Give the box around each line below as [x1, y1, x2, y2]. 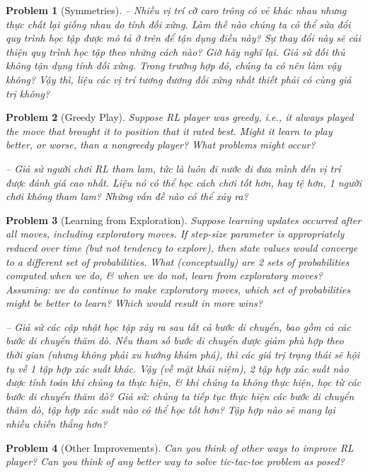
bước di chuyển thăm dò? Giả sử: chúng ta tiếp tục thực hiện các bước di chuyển [6, 388, 355, 403]
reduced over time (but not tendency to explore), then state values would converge [6, 240, 358, 255]
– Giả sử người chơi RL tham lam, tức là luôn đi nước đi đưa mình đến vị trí [6, 160, 341, 175]
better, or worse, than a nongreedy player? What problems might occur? [6, 137, 316, 152]
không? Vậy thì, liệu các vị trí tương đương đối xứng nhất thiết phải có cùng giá [6, 71, 352, 86]
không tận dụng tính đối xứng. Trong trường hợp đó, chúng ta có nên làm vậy [6, 58, 342, 73]
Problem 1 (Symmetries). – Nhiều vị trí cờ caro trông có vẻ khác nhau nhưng [6, 3, 347, 17]
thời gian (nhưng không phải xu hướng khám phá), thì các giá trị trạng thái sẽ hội [6, 347, 360, 362]
